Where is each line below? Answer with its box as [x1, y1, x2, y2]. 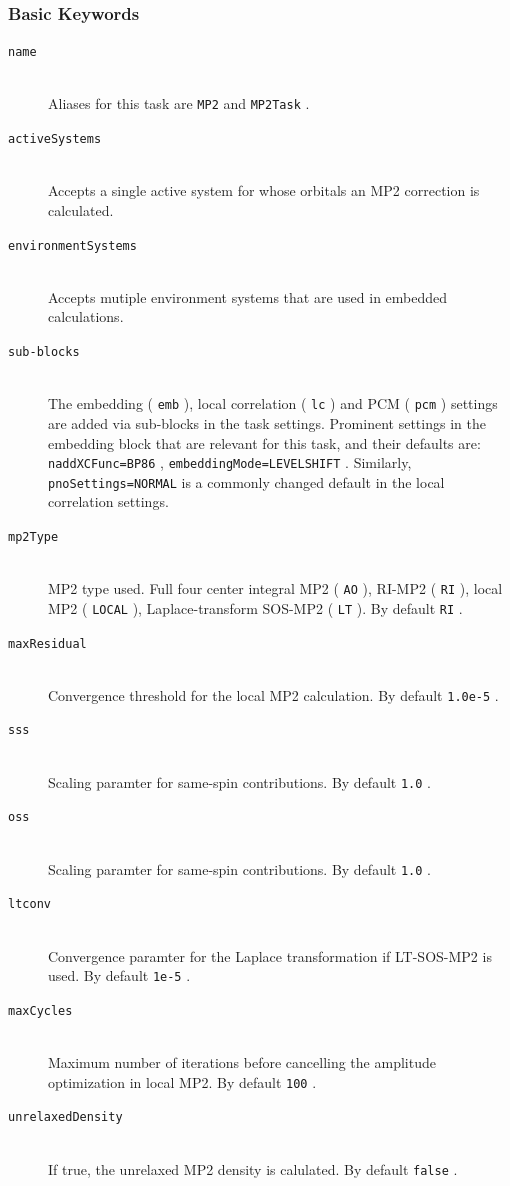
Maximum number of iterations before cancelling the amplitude [48, 1052, 436, 1073]
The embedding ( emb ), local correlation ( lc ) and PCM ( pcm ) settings [48, 393, 498, 414]
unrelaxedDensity [8, 1110, 123, 1125]
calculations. [48, 306, 124, 327]
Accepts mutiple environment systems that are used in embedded [48, 286, 448, 307]
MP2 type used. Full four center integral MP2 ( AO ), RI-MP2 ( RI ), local [48, 578, 503, 599]
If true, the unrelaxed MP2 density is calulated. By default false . [48, 1158, 458, 1179]
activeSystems [8, 132, 102, 147]
